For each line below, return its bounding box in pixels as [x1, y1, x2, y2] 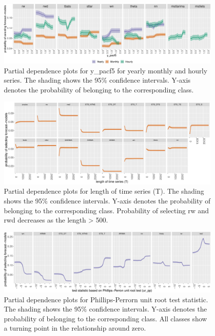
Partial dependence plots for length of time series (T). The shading [4, 186, 204, 196]
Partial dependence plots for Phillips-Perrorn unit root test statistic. [4, 294, 208, 304]
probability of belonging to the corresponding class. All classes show [4, 313, 207, 323]
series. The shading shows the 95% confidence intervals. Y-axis [4, 75, 191, 85]
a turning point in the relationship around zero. [4, 323, 146, 333]
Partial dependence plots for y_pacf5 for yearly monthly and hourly [4, 65, 208, 75]
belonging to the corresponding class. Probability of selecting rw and [4, 205, 209, 215]
